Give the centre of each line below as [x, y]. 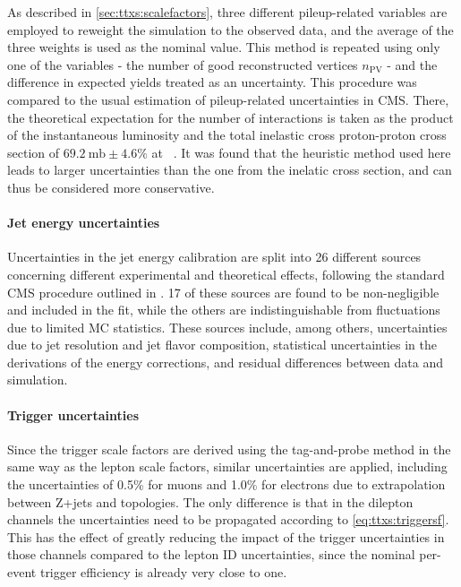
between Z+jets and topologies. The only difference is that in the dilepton [210, 501]
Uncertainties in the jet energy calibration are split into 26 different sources [214, 257]
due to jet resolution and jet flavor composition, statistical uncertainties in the [222, 345]
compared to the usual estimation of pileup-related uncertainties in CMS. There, [228, 99]
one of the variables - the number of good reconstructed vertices [183, 64]
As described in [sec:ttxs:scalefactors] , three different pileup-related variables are [227, 12]
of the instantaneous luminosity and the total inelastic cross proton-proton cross [227, 135]
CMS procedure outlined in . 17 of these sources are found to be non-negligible [223, 292]
